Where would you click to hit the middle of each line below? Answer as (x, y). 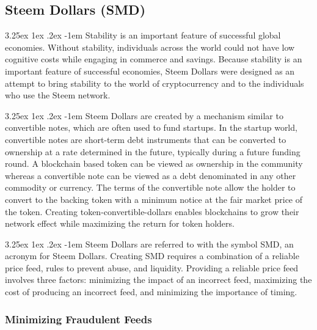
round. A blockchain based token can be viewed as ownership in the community (154, 163)
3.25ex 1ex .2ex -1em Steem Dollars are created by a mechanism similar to (144, 115)
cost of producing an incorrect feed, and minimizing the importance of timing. (151, 292)
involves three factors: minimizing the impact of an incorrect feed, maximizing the (158, 280)
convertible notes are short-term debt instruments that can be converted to (146, 139)
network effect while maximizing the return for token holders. (120, 223)
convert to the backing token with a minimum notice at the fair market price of (154, 199)
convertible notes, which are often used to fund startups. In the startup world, (151, 127)
